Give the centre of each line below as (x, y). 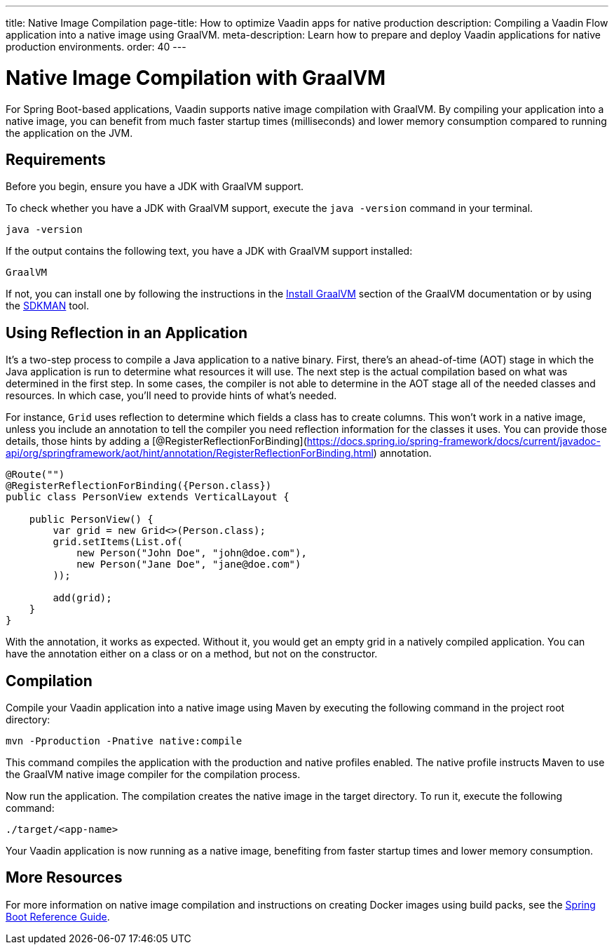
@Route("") (35, 475)
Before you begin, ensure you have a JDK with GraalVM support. (155, 187)
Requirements (56, 159)
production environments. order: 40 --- (96, 47)
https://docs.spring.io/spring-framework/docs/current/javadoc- (453, 441)
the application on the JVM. (69, 133)
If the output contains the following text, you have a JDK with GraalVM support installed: (209, 251)
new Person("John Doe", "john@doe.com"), (192, 553)
